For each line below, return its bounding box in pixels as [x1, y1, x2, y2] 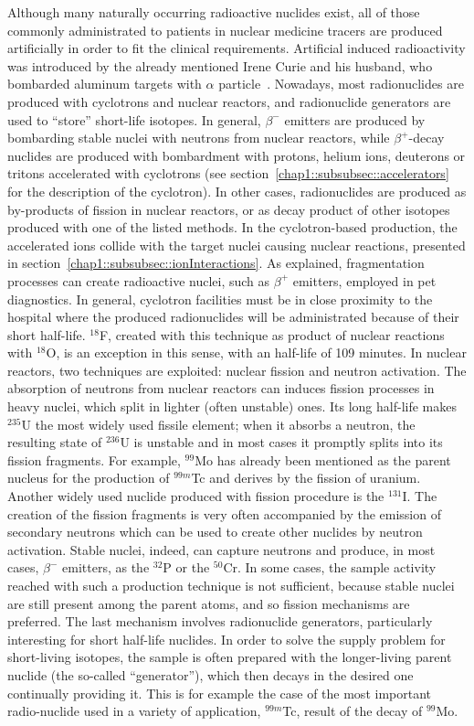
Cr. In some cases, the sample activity [223, 558, 437, 577]
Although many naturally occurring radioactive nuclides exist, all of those [7, 3, 420, 21]
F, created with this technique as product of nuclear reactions [99, 325, 445, 344]
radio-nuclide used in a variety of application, [7, 701, 261, 721]
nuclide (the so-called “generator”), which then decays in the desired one [7, 665, 414, 684]
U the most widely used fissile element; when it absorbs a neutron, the [21, 414, 416, 433]
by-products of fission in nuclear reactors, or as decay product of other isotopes [7, 199, 450, 219]
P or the [163, 558, 210, 577]
